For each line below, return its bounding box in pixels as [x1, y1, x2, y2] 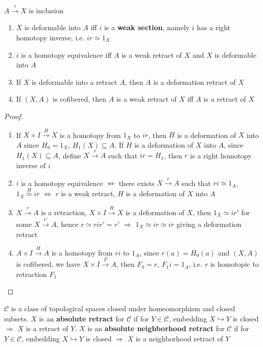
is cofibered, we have [16, 259, 81, 269]
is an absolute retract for [39, 313, 125, 323]
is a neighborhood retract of [135, 333, 223, 343]
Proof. [4, 110, 23, 121]
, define [58, 150, 81, 160]
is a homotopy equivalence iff [21, 49, 112, 60]
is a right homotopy [190, 150, 252, 160]
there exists [118, 177, 155, 188]
